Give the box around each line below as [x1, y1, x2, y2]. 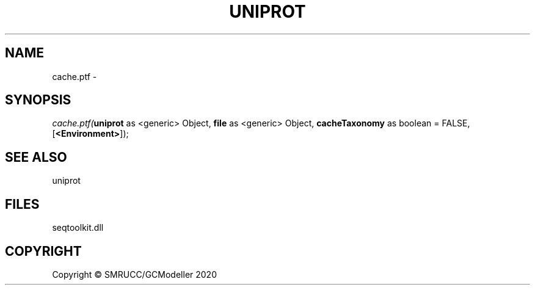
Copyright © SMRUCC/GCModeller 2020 [52, 269, 217, 280]
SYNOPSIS [5, 92, 71, 108]
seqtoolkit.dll [52, 222, 104, 233]
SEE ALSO [5, 149, 67, 165]
